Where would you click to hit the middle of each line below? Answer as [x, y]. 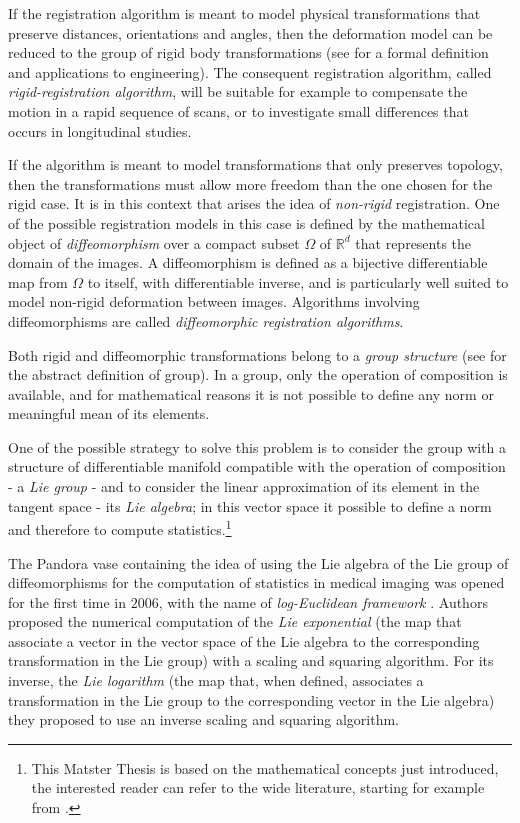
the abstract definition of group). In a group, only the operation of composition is [258, 374]
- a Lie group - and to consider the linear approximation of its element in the [244, 486]
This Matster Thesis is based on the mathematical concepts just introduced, [265, 767]
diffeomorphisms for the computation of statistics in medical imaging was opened [256, 582]
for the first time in [67, 601]
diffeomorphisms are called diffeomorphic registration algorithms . [206, 320]
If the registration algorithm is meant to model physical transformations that [244, 13]
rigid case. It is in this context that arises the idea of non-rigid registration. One [254, 203]
